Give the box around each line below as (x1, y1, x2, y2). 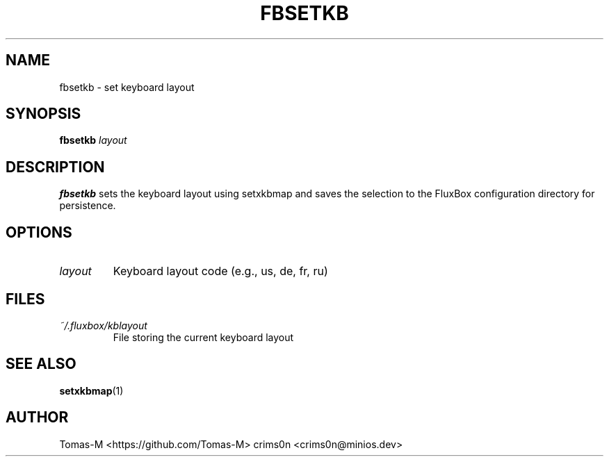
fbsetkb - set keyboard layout (59, 81, 195, 93)
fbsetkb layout (59, 134, 127, 147)
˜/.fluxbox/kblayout (59, 319, 147, 331)
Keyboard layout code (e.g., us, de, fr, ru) (113, 264, 328, 279)
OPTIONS (6, 223, 72, 241)
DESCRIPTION (6, 158, 105, 176)
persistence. (59, 199, 116, 212)
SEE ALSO (6, 355, 76, 373)
